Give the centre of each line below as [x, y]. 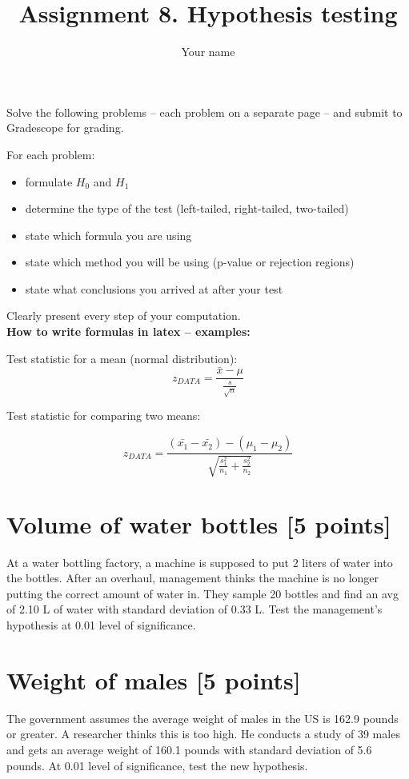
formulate [49, 181]
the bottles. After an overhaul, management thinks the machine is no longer [193, 578]
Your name [208, 52]
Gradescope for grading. [65, 128]
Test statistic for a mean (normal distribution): [122, 358]
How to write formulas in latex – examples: [128, 332]
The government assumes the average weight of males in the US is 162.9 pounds [202, 718]
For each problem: [51, 154]
